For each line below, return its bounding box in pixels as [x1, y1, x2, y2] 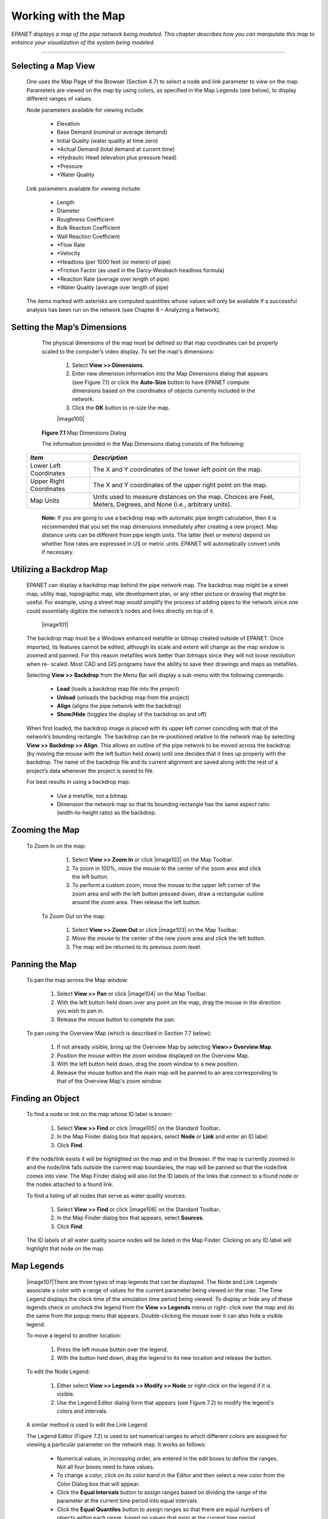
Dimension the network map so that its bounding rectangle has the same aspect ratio [56, 800, 270, 808]
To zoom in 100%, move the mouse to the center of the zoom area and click [72, 865, 261, 872]
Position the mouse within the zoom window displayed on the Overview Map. [56, 1052, 250, 1059]
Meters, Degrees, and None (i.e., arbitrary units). [93, 500, 232, 509]
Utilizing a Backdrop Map [11, 564, 108, 574]
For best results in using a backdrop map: [26, 778, 131, 786]
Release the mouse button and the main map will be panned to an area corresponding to [56, 1069, 278, 1076]
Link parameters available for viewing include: [26, 185, 142, 192]
